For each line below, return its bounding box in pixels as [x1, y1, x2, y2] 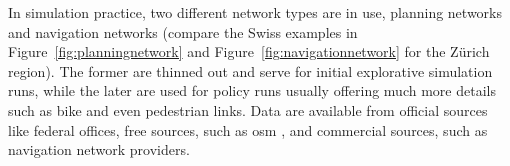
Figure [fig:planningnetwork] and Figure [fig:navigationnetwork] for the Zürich [8, 41, 490, 62]
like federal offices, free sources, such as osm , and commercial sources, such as [8, 119, 488, 140]
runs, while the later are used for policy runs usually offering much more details [8, 80, 496, 101]
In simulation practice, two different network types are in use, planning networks [8, 2, 502, 22]
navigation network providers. [8, 139, 190, 160]
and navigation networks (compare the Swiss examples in [8, 21, 358, 42]
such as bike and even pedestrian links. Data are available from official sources [8, 99, 488, 120]
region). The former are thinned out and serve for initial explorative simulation [8, 60, 493, 81]
